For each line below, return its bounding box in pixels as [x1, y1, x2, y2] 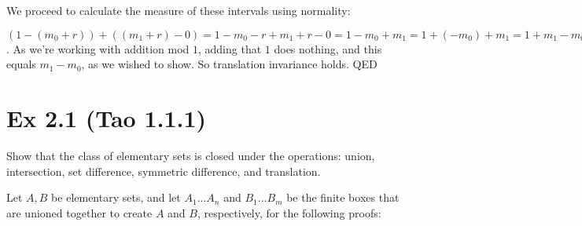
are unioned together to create [6, 204, 153, 221]
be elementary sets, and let [51, 189, 181, 206]
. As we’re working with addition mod [6, 40, 190, 56]
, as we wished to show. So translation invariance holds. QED [81, 56, 378, 72]
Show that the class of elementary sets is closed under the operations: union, [6, 147, 375, 163]
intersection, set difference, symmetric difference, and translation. [6, 162, 321, 179]
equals [6, 56, 36, 72]
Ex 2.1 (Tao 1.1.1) [6, 101, 207, 133]
